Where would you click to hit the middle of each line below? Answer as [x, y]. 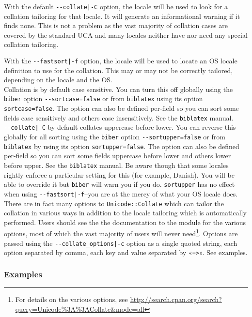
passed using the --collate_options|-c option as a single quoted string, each [121, 243]
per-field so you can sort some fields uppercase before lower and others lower [118, 156]
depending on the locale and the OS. [58, 80]
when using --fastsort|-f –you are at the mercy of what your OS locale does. [121, 193]
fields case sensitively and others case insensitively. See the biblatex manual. [119, 117]
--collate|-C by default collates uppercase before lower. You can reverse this [120, 127]
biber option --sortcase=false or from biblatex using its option [103, 98]
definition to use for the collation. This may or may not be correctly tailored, [118, 70]
